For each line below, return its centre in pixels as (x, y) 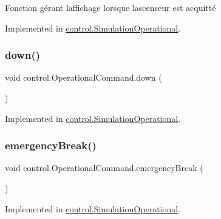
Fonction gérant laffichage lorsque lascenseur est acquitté (110, 7)
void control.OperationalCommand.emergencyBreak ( (104, 168)
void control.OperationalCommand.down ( (83, 77)
